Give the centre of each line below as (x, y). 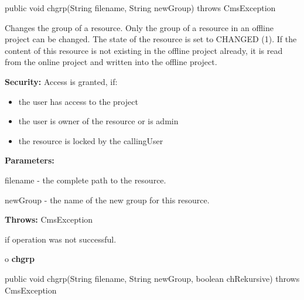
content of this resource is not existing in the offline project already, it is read (144, 50)
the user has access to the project (78, 101)
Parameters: (30, 160)
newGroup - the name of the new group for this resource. (107, 200)
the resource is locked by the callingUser (91, 140)
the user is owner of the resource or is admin (98, 121)
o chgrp (20, 259)
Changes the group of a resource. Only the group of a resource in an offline (139, 27)
